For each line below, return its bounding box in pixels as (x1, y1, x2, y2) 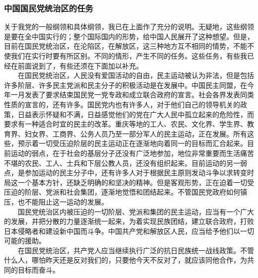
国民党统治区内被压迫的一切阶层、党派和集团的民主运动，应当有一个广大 (17, 206, 254, 216)
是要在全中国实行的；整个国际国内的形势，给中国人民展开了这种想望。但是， (4, 31, 254, 41)
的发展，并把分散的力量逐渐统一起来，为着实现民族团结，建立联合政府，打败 (4, 216, 254, 226)
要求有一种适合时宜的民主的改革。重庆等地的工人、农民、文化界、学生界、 (4, 119, 247, 129)
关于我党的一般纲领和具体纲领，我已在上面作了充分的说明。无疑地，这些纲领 (4, 21, 254, 32)
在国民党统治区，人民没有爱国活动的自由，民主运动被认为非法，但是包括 (17, 70, 254, 80)
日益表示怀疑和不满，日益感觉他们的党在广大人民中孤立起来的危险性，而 (17, 109, 254, 119)
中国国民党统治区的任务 (4, 1, 93, 14)
